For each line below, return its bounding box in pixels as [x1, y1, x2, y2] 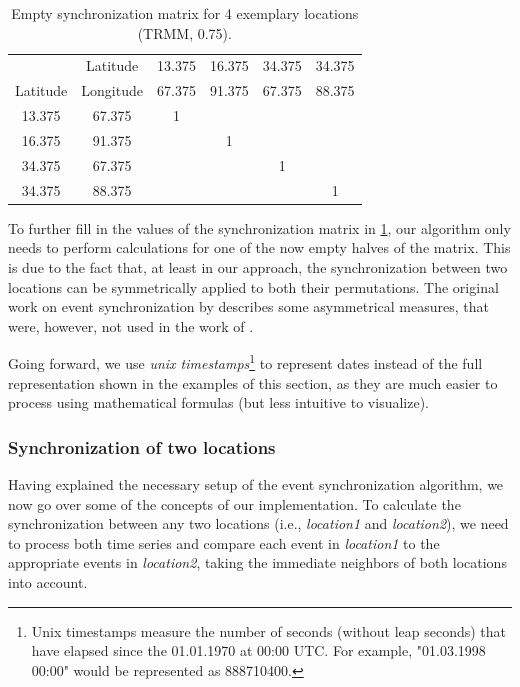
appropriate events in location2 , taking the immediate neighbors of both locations [8, 552, 507, 573]
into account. [8, 571, 88, 592]
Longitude [81, 80, 143, 101]
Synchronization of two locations [8, 434, 276, 459]
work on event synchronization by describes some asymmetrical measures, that [8, 296, 489, 317]
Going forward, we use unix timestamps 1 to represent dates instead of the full [8, 350, 483, 373]
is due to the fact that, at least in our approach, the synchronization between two [8, 256, 508, 277]
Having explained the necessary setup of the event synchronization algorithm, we [8, 473, 504, 494]
